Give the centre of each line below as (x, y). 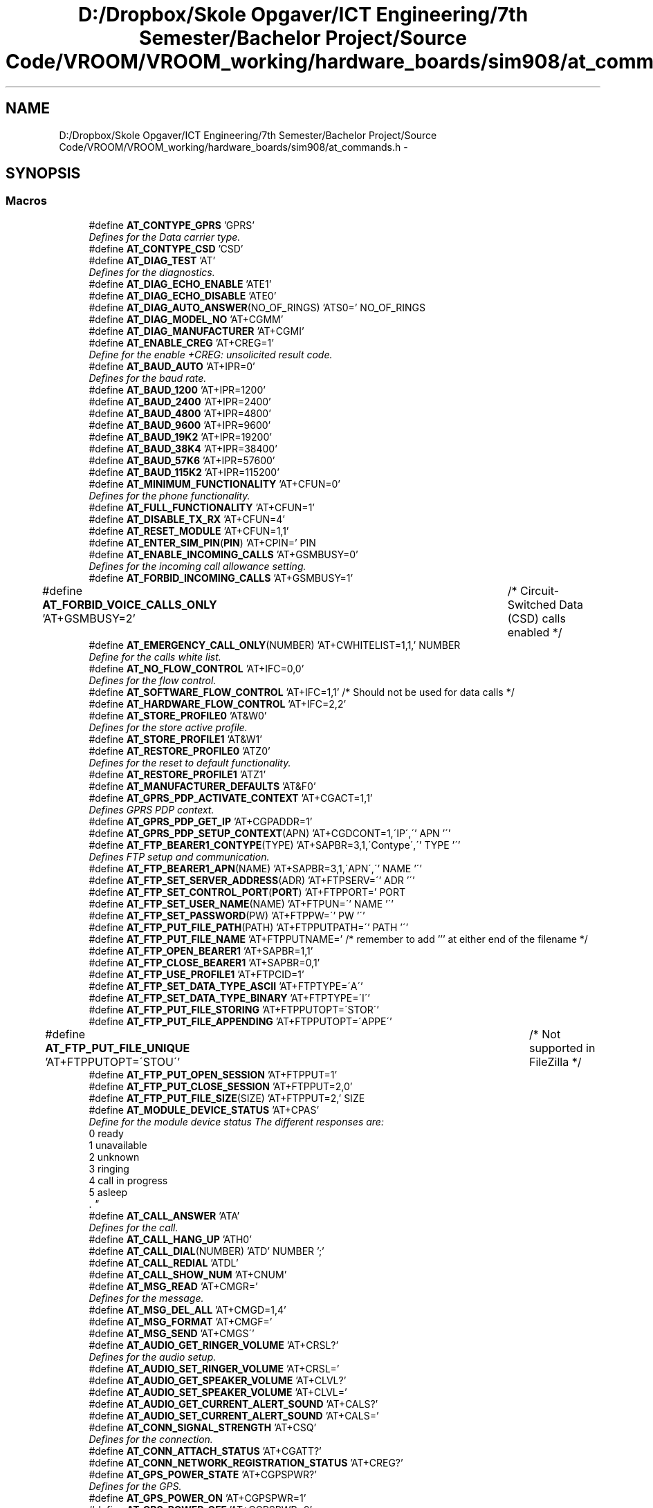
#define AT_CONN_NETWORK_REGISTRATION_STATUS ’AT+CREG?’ (246, 1462)
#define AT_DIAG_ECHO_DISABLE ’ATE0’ (183, 295)
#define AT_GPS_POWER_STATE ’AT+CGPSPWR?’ (203, 1474)
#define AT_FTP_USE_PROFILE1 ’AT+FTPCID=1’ (196, 974)
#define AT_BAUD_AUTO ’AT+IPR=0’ (172, 366)
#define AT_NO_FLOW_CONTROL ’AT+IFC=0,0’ (196, 668)
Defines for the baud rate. (148, 378)
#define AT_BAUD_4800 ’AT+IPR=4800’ (180, 413)
